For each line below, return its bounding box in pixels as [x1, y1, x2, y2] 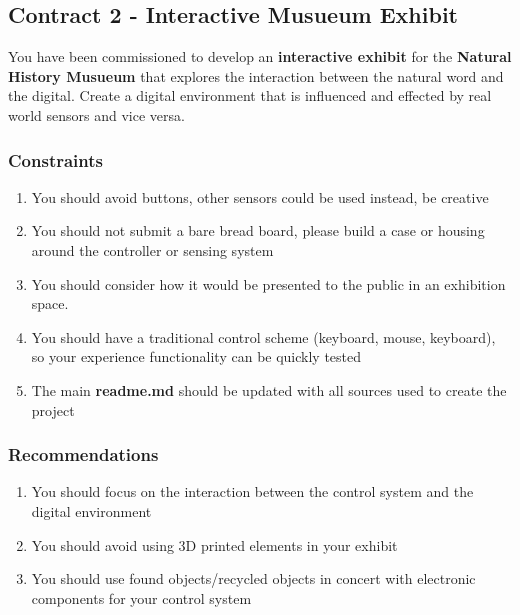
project [31, 399, 75, 420]
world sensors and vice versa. [8, 104, 185, 125]
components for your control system [31, 587, 252, 608]
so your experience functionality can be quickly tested [31, 346, 362, 367]
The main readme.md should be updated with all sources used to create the [31, 379, 507, 400]
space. [31, 293, 69, 314]
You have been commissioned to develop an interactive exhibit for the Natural [8, 46, 512, 67]
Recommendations [8, 442, 159, 467]
